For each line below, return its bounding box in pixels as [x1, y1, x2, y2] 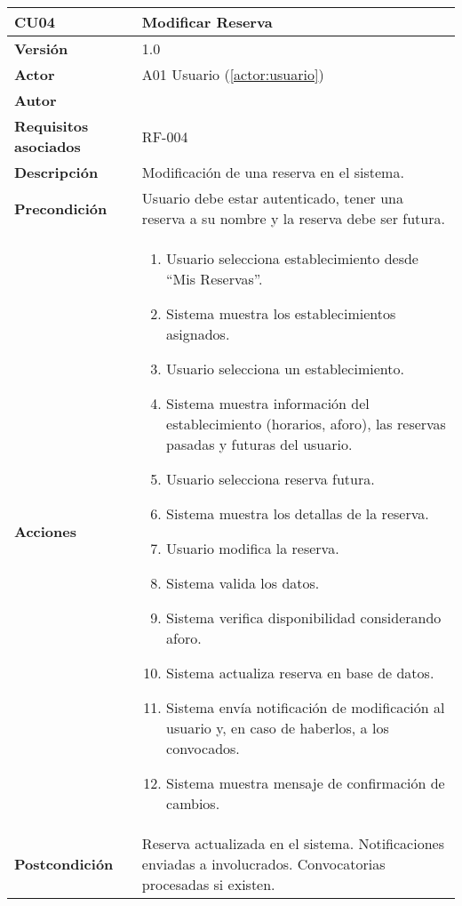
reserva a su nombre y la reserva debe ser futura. [141, 208, 445, 229]
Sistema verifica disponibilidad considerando [166, 607, 442, 628]
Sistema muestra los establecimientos [166, 303, 396, 324]
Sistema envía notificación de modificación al [166, 697, 445, 718]
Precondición [14, 197, 108, 219]
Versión [14, 38, 68, 59]
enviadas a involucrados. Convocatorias [141, 854, 386, 874]
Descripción [14, 162, 99, 182]
